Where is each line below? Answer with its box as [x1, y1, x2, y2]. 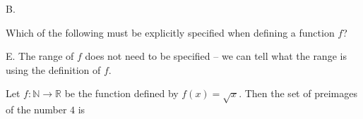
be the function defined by [64, 86, 179, 101]
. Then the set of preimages [239, 86, 357, 101]
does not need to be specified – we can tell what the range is [85, 49, 347, 63]
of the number [6, 102, 67, 117]
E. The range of [6, 49, 74, 63]
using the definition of [6, 62, 101, 77]
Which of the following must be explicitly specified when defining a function [6, 25, 335, 39]
